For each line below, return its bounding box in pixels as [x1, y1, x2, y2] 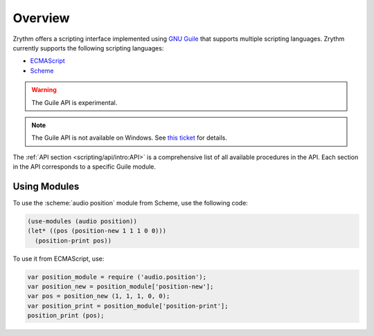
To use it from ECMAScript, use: [12, 254, 105, 263]
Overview [12, 10, 70, 26]
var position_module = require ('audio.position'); [27, 273, 207, 281]
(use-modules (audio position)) [27, 217, 138, 225]
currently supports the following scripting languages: [12, 44, 164, 52]
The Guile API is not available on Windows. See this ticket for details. [31, 133, 228, 142]
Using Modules [12, 180, 80, 192]
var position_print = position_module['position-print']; [27, 301, 229, 310]
